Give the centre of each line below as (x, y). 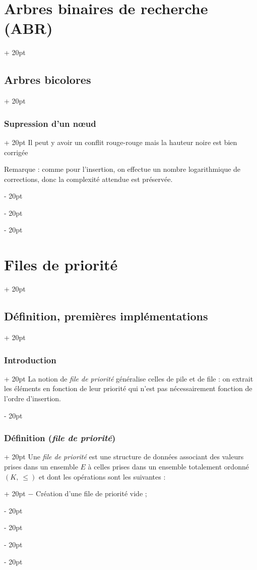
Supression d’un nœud (50, 123)
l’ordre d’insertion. (33, 398)
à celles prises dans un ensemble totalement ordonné (168, 466)
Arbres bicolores (48, 80)
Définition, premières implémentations (106, 316)
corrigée (16, 152)
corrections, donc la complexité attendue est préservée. (88, 179)
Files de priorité (61, 265)
